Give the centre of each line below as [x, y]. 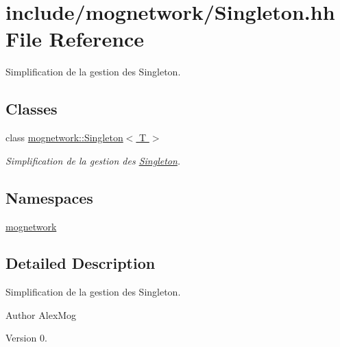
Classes [32, 109]
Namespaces [49, 197]
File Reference [75, 39]
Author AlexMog [41, 314]
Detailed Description [81, 263]
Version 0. [26, 338]
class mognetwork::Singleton [64, 137]
